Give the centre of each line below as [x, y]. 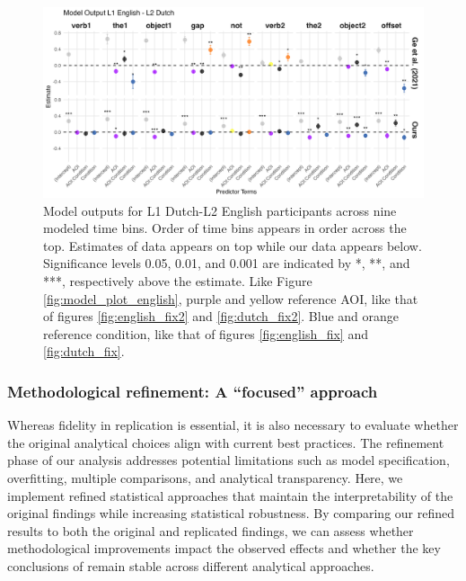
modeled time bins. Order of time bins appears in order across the [225, 228]
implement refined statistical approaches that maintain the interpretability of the [230, 495]
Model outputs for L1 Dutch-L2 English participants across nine [220, 210]
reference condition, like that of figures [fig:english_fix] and [206, 333]
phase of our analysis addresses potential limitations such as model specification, [229, 460]
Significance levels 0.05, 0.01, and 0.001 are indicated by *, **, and [227, 263]
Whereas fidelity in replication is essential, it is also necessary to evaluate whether [233, 425]
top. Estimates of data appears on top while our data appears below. [233, 245]
